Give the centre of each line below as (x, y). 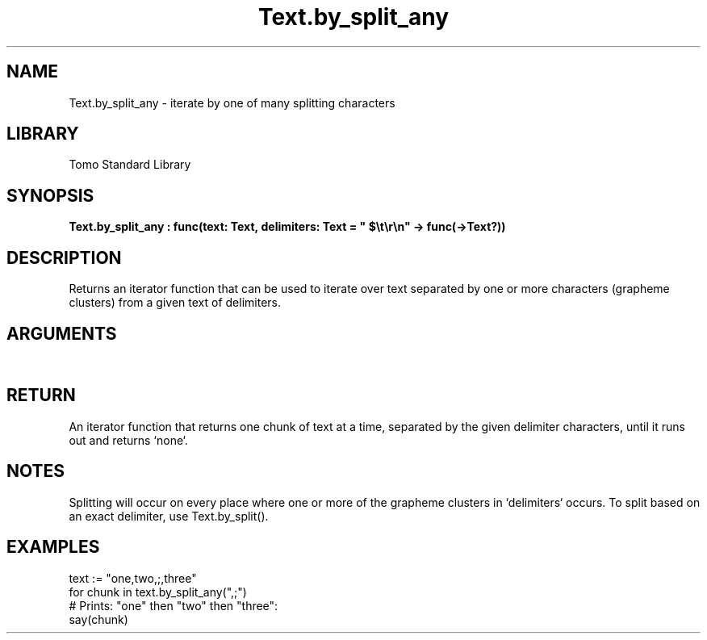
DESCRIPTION (64, 257)
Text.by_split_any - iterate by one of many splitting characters (232, 102)
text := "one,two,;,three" (133, 578)
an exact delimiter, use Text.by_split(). (169, 516)
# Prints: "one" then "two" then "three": (174, 605)
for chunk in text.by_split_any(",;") (158, 592)
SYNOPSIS (50, 195)
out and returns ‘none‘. (128, 440)
